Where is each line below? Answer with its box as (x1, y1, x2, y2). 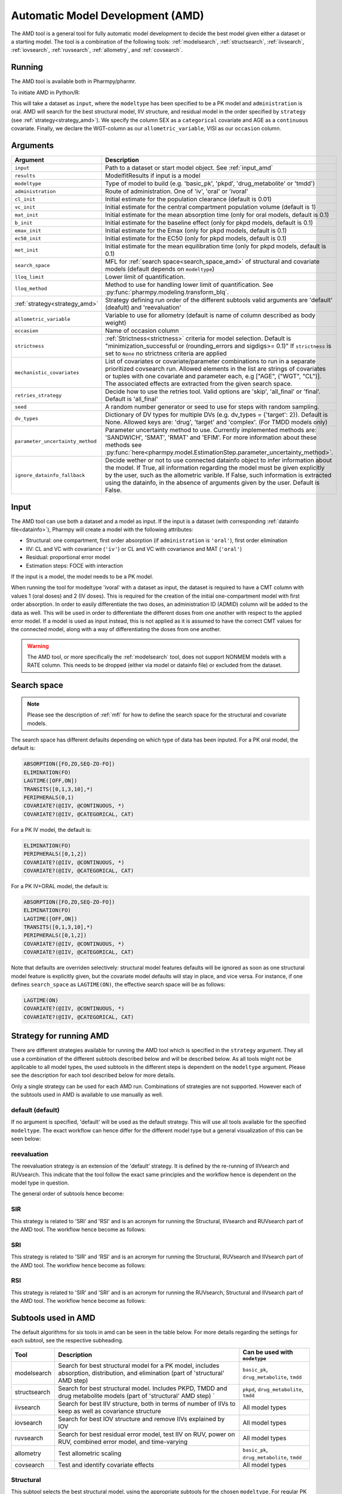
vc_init (14, 204, 36, 210)
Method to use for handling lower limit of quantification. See (105, 281, 274, 289)
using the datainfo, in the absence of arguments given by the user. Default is (105, 479, 320, 487)
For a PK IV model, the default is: (11, 826, 92, 833)
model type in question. (11, 1179, 69, 1186)
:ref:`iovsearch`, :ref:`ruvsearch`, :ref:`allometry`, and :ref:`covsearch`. (11, 47, 183, 54)
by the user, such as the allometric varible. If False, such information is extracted (105, 471, 332, 479)
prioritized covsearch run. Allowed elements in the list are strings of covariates (105, 365, 326, 373)
